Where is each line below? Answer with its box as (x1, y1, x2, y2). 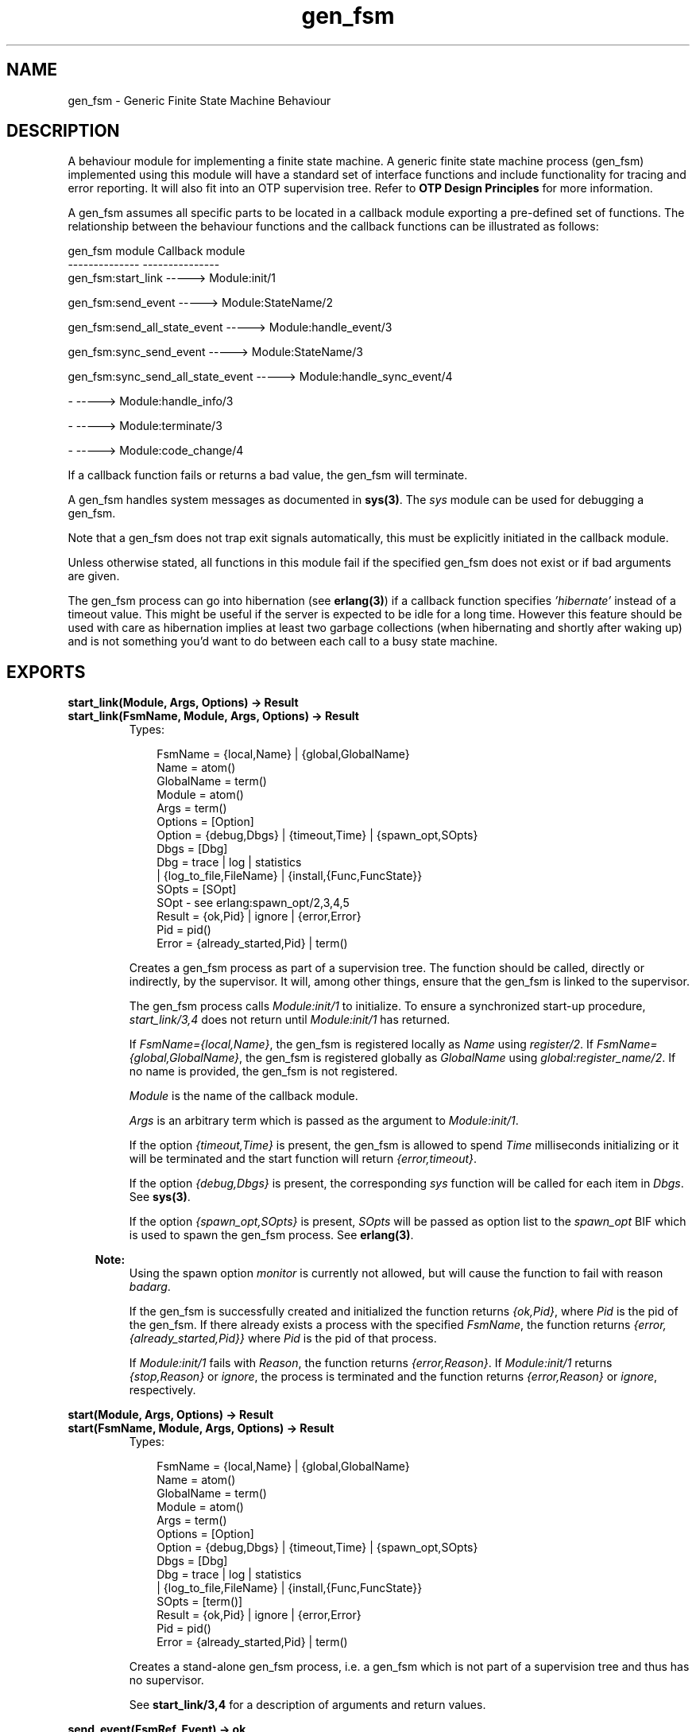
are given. (68, 569, 120, 583)
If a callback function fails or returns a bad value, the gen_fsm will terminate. (68, 468, 468, 482)
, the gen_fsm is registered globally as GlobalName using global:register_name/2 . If (239, 1051, 676, 1065)
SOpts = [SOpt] (157, 882, 237, 897)
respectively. (129, 1383, 196, 1397)
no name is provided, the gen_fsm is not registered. (129, 1064, 398, 1079)
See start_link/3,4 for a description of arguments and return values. (129, 1698, 486, 1712)
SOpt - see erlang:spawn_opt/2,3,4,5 (157, 896, 350, 910)
